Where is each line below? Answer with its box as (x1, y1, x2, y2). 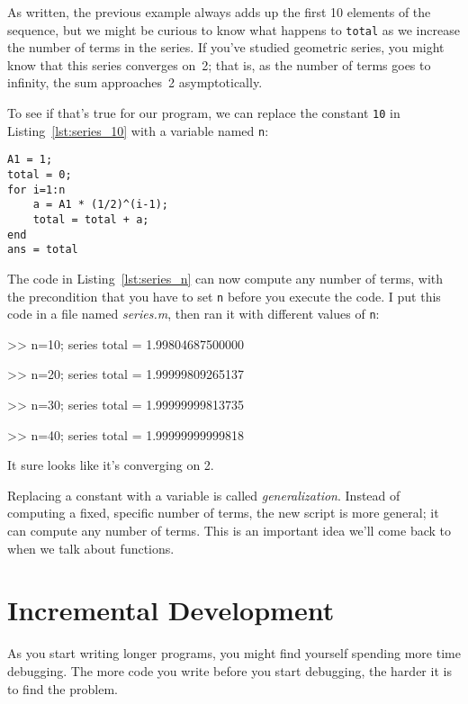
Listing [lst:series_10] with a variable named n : (7, 121, 269, 140)
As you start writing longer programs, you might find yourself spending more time (7, 644, 461, 663)
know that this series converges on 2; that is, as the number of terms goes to (7, 55, 431, 74)
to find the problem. (7, 679, 118, 698)
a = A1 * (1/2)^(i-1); (32, 198, 168, 212)
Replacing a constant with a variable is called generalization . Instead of (7, 485, 400, 504)
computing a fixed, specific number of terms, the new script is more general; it (7, 503, 439, 522)
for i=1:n (7, 183, 66, 196)
